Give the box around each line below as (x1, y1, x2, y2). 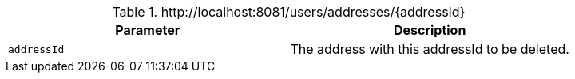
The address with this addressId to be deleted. (290, 41, 569, 57)
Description (393, 22, 466, 38)
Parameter (115, 22, 180, 38)
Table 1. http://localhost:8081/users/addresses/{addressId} (112, 4, 466, 20)
